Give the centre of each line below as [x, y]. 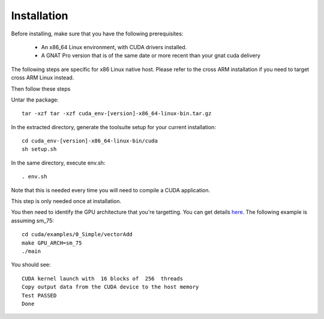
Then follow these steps [41, 89]
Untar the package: [35, 100]
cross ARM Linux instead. [43, 77]
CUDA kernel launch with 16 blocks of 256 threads [102, 278]
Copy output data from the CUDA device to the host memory [110, 287]
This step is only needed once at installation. [66, 201]
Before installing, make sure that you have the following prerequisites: [97, 34]
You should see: [31, 265]
